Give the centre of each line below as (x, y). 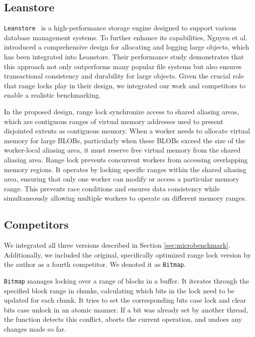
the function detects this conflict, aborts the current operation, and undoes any (123, 319)
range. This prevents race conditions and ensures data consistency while (112, 188)
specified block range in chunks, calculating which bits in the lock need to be (119, 290)
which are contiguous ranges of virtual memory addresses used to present (114, 121)
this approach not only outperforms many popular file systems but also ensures (123, 66)
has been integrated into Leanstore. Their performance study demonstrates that (124, 57)
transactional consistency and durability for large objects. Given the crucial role (124, 76)
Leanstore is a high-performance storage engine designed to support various (120, 28)
